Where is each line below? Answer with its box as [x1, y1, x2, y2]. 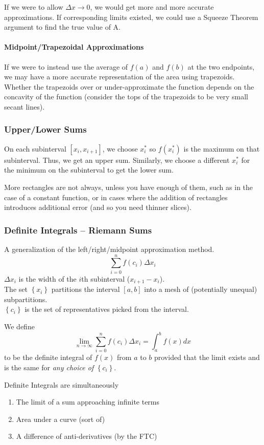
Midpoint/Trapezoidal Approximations [4, 41, 144, 52]
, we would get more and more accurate [90, 2, 214, 12]
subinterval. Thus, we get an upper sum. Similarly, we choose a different [4, 154, 230, 165]
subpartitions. [4, 293, 47, 304]
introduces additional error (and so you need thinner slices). [4, 202, 191, 213]
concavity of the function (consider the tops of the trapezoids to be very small [4, 91, 248, 102]
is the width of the [18, 273, 77, 284]
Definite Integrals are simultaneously [4, 379, 119, 390]
